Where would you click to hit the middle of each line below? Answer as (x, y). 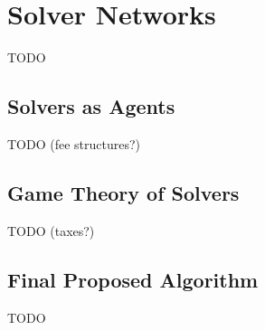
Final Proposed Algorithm (133, 279)
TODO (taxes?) (51, 230)
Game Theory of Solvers (123, 192)
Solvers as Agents (91, 106)
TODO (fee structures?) (74, 143)
